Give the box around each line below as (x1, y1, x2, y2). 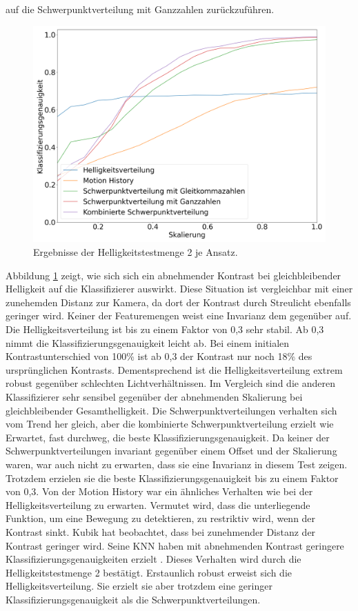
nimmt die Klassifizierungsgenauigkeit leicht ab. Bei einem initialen (6, 335, 290, 350)
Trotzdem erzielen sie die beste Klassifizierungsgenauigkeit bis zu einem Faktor (6, 470, 339, 485)
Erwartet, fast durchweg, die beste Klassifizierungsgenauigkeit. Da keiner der (6, 430, 330, 444)
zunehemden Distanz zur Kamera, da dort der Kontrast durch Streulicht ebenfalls (6, 294, 351, 309)
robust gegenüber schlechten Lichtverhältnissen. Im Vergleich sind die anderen (6, 376, 335, 390)
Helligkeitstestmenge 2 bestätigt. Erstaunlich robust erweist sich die (6, 565, 292, 579)
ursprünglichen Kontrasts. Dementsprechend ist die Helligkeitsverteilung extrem (6, 362, 343, 377)
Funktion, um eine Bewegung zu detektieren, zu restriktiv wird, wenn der (6, 511, 316, 525)
